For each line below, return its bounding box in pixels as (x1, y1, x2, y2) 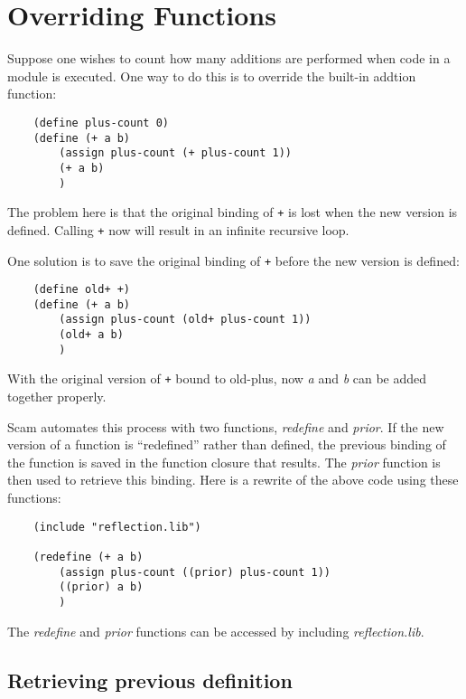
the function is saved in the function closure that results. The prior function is (7, 452, 441, 471)
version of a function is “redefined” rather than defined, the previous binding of (7, 435, 446, 454)
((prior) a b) (59, 581, 144, 594)
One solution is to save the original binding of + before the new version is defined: (7, 250, 460, 269)
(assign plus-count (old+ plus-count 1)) (59, 313, 312, 326)
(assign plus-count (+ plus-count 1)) (59, 146, 292, 160)
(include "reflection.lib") (33, 520, 201, 534)
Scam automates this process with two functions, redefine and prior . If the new (7, 417, 444, 436)
